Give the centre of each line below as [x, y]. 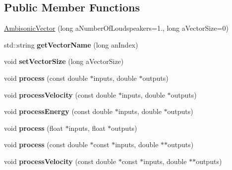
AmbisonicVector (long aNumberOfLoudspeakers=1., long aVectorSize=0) [116, 28]
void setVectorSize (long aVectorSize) [64, 61]
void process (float [34, 128]
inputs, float [87, 128]
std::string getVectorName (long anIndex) [71, 44]
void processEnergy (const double [58, 111]
